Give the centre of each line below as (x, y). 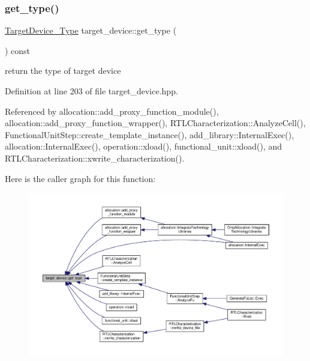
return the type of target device (63, 71)
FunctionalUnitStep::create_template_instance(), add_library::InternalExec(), (150, 134)
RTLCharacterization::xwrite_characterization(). (95, 158)
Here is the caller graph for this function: (80, 178)
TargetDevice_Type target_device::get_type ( (91, 30)
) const (18, 50)
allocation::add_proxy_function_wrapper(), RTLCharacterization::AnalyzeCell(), (155, 123)
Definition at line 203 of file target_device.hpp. (91, 91)
